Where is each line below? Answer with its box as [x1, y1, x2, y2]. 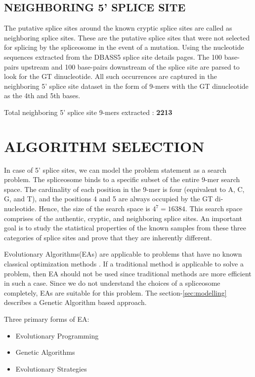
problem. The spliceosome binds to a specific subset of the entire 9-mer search [4, 174, 240, 185]
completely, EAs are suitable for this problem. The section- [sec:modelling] [4, 287, 227, 298]
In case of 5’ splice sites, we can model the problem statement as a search [4, 164, 227, 175]
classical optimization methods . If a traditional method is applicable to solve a [4, 259, 244, 269]
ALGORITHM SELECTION [4, 136, 205, 156]
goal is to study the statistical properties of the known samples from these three [4, 223, 246, 233]
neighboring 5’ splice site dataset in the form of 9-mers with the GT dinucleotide [4, 80, 249, 91]
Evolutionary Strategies [15, 363, 87, 374]
